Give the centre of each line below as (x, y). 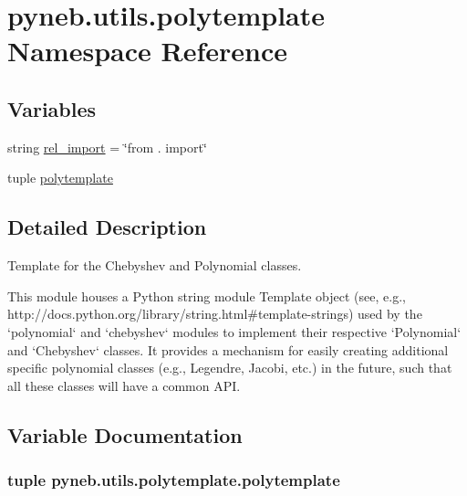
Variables (52, 108)
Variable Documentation (125, 434)
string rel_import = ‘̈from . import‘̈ (107, 147)
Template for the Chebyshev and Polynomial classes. (155, 265)
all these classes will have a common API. (124, 385)
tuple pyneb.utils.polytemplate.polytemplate (174, 480)
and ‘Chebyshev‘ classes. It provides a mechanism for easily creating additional (228, 349)
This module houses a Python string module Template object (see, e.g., (207, 295)
